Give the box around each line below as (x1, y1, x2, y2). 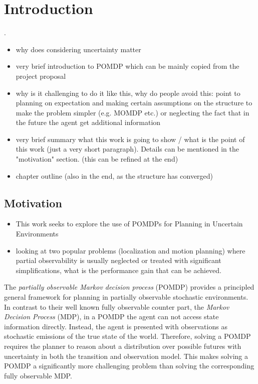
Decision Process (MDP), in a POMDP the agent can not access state (4, 311, 219, 322)
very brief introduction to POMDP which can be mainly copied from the (16, 61, 239, 71)
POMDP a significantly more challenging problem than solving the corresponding (4, 360, 254, 371)
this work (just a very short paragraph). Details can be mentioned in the (16, 144, 239, 154)
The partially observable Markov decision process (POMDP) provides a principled (4, 282, 254, 292)
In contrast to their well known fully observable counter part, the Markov (4, 301, 229, 312)
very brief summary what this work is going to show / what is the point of (16, 134, 245, 144)
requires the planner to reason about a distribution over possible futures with (4, 340, 241, 351)
